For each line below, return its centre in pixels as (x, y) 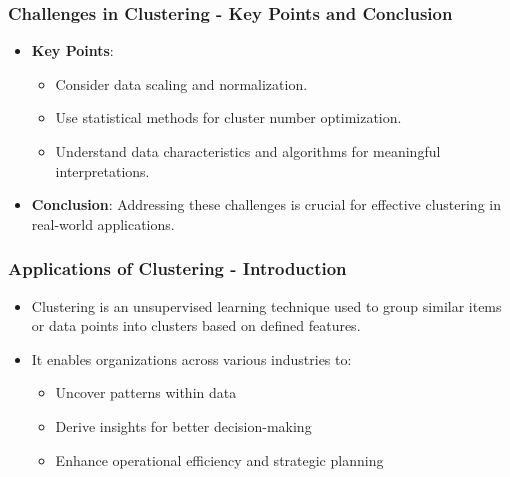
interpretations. (102, 170)
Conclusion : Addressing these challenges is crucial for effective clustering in (266, 204)
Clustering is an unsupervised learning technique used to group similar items (266, 305)
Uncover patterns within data (146, 392)
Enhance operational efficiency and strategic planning (219, 459)
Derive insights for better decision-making (183, 425)
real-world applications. (103, 223)
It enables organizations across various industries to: (191, 358)
